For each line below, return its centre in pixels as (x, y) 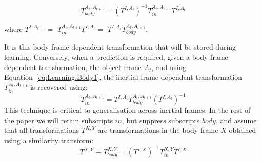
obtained (243, 130)
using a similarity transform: (49, 140)
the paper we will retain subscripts (58, 120)
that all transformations (42, 130)
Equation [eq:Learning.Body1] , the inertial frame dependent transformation (123, 77)
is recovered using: (59, 87)
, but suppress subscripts (161, 120)
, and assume (236, 120)
